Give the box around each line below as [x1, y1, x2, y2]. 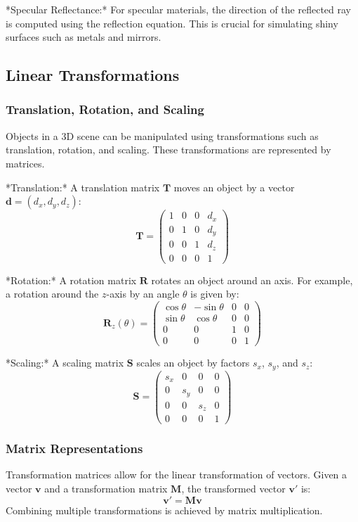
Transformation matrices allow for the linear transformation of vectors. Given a [6, 467, 347, 482]
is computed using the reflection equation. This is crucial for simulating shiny [6, 15, 338, 30]
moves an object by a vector [173, 179, 295, 194]
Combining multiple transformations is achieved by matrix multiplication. [6, 502, 323, 517]
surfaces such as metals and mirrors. [6, 30, 161, 44]
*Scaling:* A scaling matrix [6, 355, 124, 370]
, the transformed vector [181, 480, 286, 495]
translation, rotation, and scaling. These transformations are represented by [6, 142, 331, 157]
